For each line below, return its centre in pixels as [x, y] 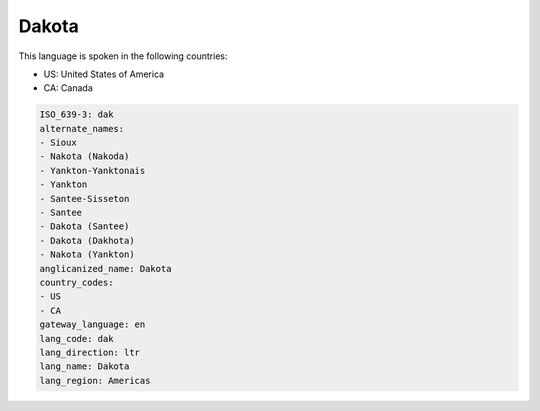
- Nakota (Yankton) [87, 254]
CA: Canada [68, 88]
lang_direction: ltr [89, 352]
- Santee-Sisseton [84, 198]
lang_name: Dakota [84, 366]
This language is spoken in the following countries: [123, 56]
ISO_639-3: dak [76, 114]
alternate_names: [82, 128]
